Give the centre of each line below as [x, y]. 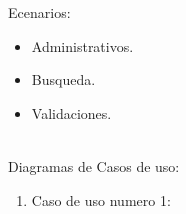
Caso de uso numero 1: [101, 199]
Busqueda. [63, 79]
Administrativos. [82, 45]
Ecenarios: [39, 12]
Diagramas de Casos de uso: [94, 165]
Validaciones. [71, 112]
